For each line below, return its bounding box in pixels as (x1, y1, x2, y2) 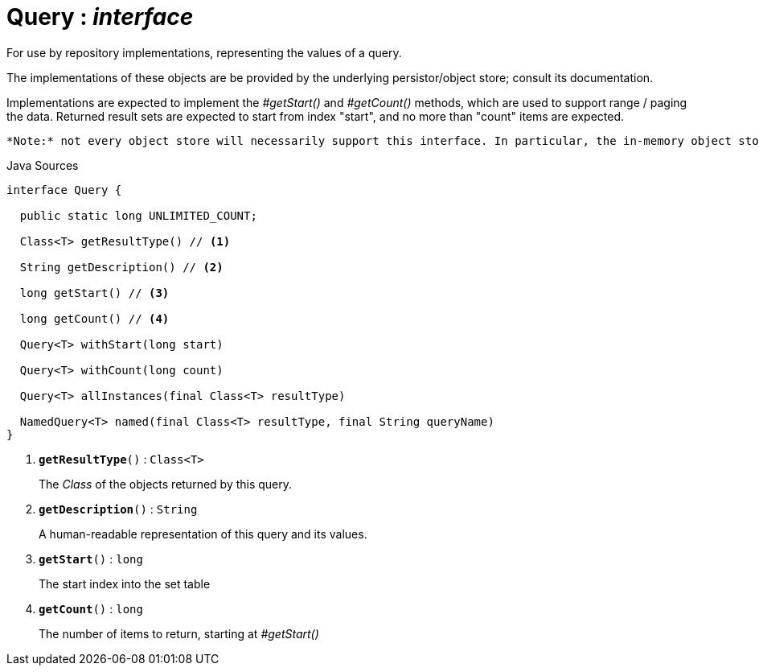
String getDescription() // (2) (19, 260, 224, 274)
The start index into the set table (39, 576, 211, 591)
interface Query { (6, 183, 122, 196)
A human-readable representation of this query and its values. (39, 526, 367, 541)
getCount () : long (39, 601, 143, 616)
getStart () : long (39, 551, 143, 566)
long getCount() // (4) (19, 311, 170, 325)
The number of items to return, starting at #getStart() (39, 626, 319, 641)
